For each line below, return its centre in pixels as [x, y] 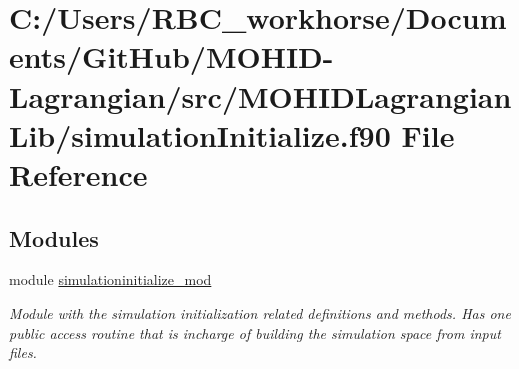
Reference [78, 173]
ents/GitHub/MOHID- [171, 56]
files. [23, 352]
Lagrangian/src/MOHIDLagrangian [260, 95]
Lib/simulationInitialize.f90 [200, 134]
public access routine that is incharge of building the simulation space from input [255, 332]
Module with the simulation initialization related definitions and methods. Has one [260, 312]
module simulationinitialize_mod [110, 279]
